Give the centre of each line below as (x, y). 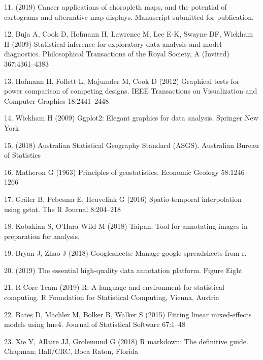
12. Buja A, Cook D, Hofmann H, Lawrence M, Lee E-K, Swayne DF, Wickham (129, 34)
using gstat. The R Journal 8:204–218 (63, 209)
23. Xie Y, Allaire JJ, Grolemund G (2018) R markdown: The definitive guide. (126, 341)
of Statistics (23, 155)
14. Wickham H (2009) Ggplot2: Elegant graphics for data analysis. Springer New (131, 118)
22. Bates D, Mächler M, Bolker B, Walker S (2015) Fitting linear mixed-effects (128, 314)
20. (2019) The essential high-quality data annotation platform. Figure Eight (124, 270)
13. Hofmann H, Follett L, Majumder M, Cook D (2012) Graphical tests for (122, 81)
